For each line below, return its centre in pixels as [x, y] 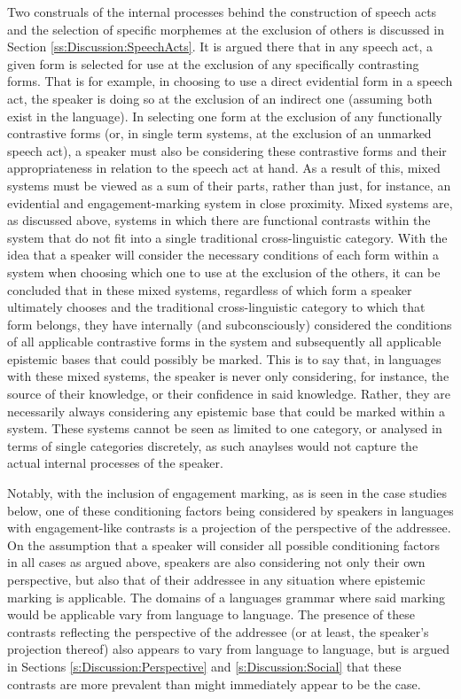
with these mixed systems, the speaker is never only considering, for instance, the [228, 376]
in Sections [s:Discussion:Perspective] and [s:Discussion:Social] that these [204, 666]
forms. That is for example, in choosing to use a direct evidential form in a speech [230, 81]
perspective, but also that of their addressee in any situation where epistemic [216, 579]
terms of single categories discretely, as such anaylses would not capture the [213, 445]
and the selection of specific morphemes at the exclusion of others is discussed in [226, 29]
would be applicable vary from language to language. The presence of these [211, 614]
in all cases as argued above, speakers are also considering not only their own [216, 562]
